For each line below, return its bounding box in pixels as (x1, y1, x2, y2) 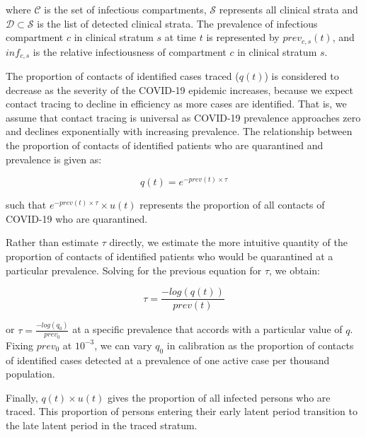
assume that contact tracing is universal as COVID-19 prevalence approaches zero (6, 110, 361, 124)
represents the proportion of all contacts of (139, 197, 325, 212)
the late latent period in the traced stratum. (6, 418, 198, 433)
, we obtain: (269, 262, 320, 277)
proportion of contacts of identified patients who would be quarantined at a (6, 249, 333, 264)
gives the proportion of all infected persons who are (107, 390, 331, 404)
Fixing (6, 337, 34, 352)
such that (6, 197, 47, 212)
